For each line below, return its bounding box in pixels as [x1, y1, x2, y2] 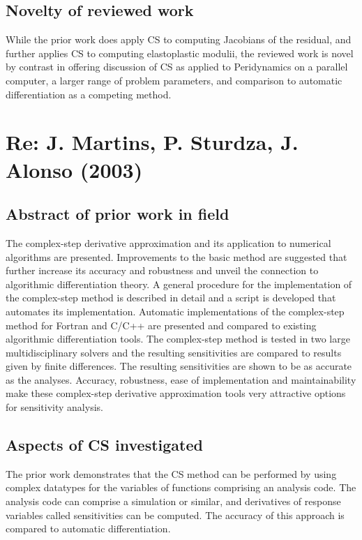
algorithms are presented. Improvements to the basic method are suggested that [6, 249, 347, 264]
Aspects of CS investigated [6, 434, 203, 456]
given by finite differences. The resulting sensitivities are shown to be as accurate [6, 359, 352, 373]
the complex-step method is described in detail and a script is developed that [6, 290, 336, 305]
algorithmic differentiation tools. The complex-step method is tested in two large [6, 331, 350, 346]
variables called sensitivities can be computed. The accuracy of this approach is [6, 507, 345, 522]
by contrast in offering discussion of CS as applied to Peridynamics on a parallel [6, 59, 348, 74]
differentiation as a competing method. [6, 87, 172, 101]
